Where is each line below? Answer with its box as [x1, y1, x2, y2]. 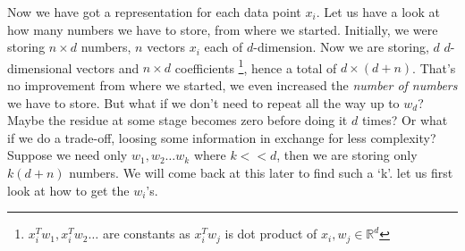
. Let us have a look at [316, 3, 440, 21]
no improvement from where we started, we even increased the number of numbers [7, 76, 458, 95]
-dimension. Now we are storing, [253, 38, 429, 56]
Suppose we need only [7, 146, 128, 164]
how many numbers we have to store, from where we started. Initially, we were [7, 20, 438, 38]
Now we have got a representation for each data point [7, 3, 301, 21]
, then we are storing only [276, 146, 418, 164]
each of [204, 38, 243, 56]
